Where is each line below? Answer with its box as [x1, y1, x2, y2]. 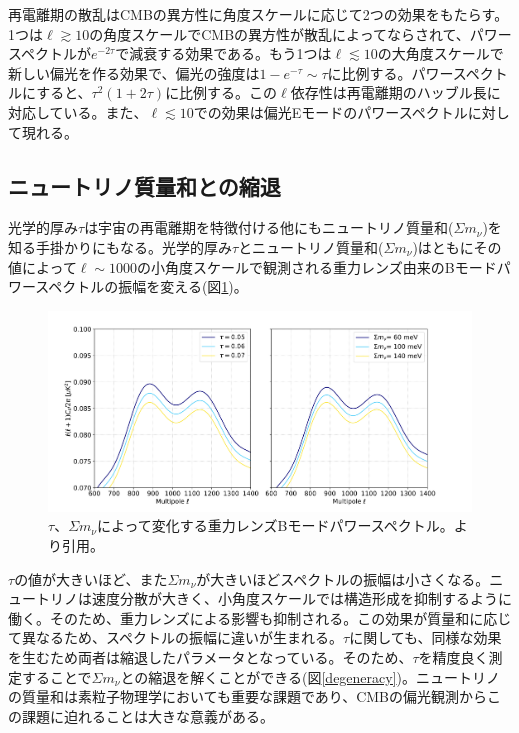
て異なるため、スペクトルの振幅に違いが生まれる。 [8, 627, 344, 648]
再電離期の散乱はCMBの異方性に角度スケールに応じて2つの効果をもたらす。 [8, 4, 509, 24]
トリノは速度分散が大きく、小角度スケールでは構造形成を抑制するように [35, 588, 512, 609]
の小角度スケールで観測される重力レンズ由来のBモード [137, 256, 497, 277]
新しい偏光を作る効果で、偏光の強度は [8, 62, 260, 83]
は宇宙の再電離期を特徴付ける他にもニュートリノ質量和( [84, 217, 454, 238]
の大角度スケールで [377, 43, 504, 64]
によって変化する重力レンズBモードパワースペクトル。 [96, 515, 454, 536]
